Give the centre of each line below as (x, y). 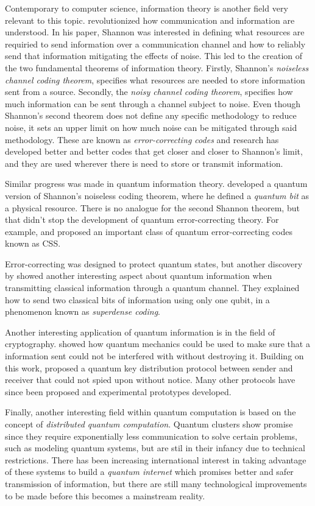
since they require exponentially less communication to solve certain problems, (151, 436)
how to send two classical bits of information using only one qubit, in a (137, 299)
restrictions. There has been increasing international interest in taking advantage (156, 459)
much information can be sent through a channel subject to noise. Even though (153, 103)
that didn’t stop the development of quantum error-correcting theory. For (142, 220)
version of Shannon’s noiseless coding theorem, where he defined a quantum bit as (157, 195)
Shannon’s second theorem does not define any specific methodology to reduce (151, 115)
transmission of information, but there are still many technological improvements (156, 483)
